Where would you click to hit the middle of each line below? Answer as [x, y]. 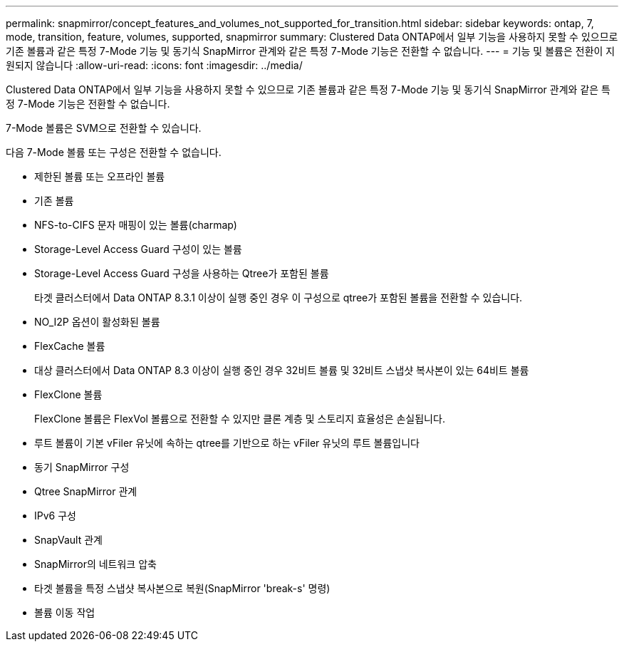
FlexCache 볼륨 [70, 346]
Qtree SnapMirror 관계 [86, 491]
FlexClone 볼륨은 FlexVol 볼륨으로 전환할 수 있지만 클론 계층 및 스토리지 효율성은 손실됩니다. [240, 419]
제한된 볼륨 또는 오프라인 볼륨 [100, 176]
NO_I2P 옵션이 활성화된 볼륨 [97, 322]
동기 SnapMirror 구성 [82, 467]
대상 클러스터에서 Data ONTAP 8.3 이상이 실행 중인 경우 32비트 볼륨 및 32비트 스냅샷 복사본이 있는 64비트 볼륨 [282, 370]
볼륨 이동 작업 [65, 612]
